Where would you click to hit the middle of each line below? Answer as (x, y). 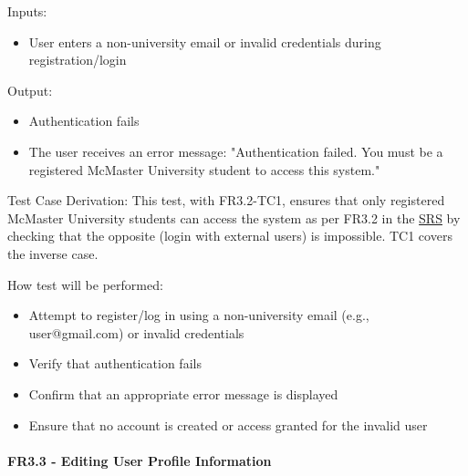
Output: (30, 90)
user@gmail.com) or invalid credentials (136, 332)
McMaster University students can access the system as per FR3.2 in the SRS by (234, 217)
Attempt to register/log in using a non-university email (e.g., (199, 315)
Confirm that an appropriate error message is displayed (183, 393)
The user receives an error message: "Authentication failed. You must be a (236, 151)
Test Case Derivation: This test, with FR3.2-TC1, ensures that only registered (226, 200)
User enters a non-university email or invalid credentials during (205, 41)
